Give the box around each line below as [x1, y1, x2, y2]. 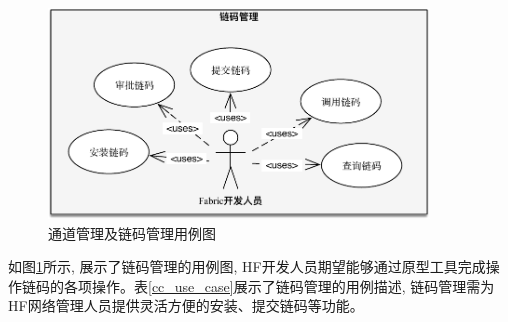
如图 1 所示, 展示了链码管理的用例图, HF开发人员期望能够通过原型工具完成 [8, 256, 486, 277]
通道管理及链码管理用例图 [48, 222, 216, 243]
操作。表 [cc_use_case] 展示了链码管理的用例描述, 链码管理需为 [91, 275, 495, 296]
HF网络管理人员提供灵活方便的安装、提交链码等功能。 [8, 295, 364, 316]
